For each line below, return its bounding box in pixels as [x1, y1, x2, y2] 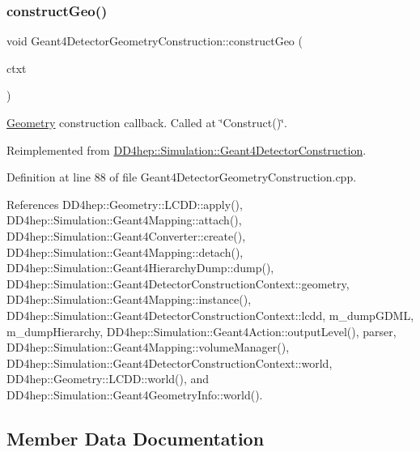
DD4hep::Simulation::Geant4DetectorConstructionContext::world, [6, 354, 333, 371]
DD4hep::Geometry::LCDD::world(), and [6, 370, 210, 387]
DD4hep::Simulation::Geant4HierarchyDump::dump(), [6, 259, 274, 276]
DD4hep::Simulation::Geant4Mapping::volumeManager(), [6, 339, 290, 356]
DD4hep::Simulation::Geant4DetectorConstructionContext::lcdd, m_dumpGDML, [6, 306, 414, 323]
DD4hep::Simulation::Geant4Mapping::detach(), [6, 243, 244, 260]
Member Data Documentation [6, 425, 265, 450]
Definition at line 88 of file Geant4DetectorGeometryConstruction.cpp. [6, 168, 357, 185]
